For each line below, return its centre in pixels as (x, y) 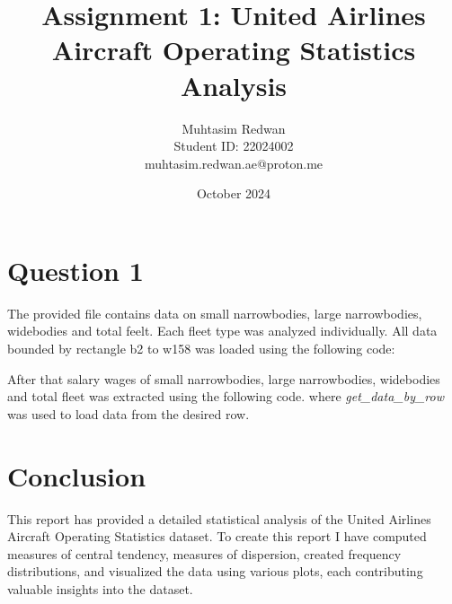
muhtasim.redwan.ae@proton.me (234, 163)
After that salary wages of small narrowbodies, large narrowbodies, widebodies (224, 378)
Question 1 (75, 270)
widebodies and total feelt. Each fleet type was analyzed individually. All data (222, 331)
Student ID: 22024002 (234, 146)
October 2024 (234, 193)
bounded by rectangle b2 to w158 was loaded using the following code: (201, 348)
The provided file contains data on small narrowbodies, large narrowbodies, (215, 313)
